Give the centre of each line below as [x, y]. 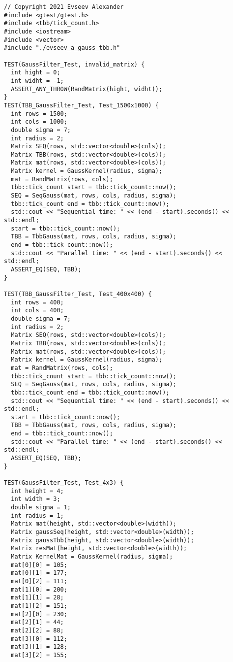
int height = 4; [37, 491]
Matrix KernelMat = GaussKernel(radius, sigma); [92, 556]
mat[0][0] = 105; [39, 565]
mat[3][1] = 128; [39, 647]
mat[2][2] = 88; [37, 630]
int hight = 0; [36, 73]
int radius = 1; [37, 515]
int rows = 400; [37, 302]
